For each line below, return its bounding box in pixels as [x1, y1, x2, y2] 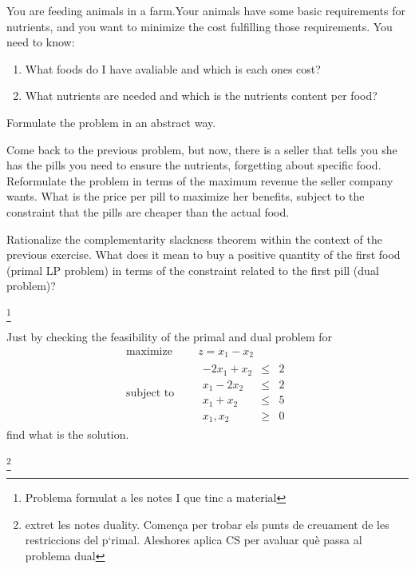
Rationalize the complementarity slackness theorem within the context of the [6, 230, 383, 247]
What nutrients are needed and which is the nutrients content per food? [25, 87, 377, 104]
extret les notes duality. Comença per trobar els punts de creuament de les [25, 515, 389, 532]
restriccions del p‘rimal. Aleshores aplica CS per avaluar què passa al [25, 531, 362, 548]
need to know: [6, 34, 75, 50]
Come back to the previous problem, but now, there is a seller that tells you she [6, 141, 397, 157]
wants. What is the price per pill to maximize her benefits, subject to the [6, 188, 365, 205]
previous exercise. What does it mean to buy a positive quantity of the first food [6, 246, 401, 263]
